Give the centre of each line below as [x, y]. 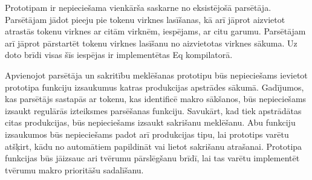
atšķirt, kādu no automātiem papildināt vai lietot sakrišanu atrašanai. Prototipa [154, 146]
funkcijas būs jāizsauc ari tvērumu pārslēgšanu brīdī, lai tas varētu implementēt [152, 158]
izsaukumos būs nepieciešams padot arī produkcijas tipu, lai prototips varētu [147, 134]
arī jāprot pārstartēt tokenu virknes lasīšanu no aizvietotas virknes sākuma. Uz [151, 43]
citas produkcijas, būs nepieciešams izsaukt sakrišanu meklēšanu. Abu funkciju [150, 122]
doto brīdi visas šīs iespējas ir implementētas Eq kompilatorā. [119, 55]
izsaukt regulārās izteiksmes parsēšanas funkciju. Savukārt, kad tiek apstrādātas [153, 110]
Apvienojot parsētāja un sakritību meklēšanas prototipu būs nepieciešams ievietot [156, 75]
